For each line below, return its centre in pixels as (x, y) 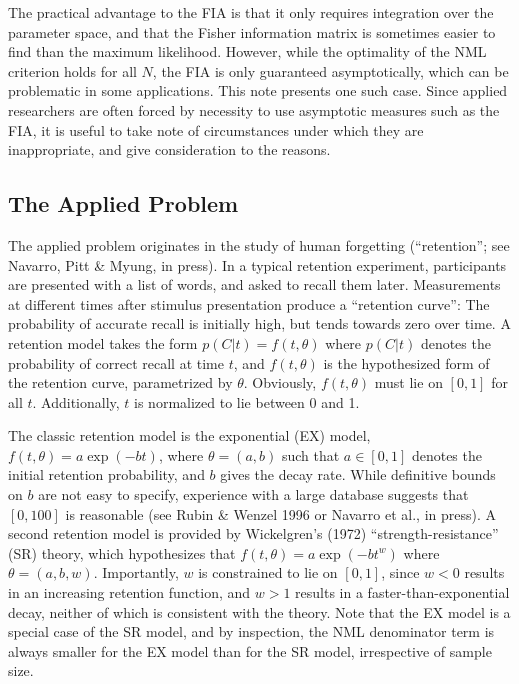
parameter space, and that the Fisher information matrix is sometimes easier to (252, 31)
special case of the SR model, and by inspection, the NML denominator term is (251, 631)
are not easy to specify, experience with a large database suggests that (253, 494)
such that (310, 454)
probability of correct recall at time (116, 362)
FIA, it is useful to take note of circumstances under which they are (216, 129)
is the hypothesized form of (406, 362)
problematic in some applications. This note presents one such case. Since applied (258, 90)
